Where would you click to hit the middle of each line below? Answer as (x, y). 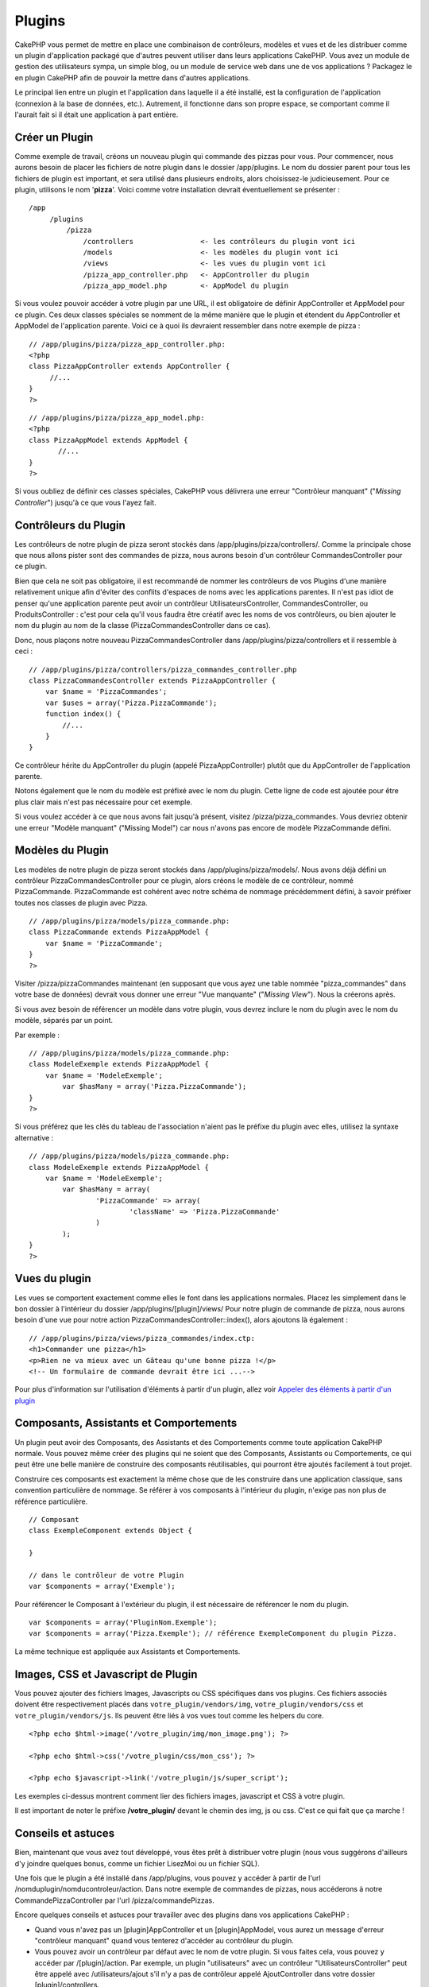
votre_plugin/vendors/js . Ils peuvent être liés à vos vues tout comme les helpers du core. (169, 1715)
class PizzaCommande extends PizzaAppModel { (119, 932)
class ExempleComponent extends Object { (110, 1531)
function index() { (83, 714)
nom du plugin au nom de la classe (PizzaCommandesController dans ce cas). (143, 626)
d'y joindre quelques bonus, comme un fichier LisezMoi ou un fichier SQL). (137, 1863)
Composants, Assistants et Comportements (126, 1423)
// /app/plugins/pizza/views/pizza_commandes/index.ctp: (142, 1338)
